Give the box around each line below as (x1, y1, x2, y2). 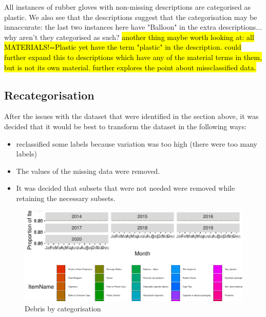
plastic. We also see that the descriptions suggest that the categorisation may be (4, 11, 257, 22)
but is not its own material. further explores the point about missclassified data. (4, 62, 256, 72)
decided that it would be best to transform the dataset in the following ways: (4, 121, 247, 131)
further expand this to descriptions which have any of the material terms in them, (4, 51, 262, 62)
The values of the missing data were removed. (16, 165, 160, 176)
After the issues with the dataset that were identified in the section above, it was (4, 111, 259, 122)
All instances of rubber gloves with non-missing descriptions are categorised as (4, 2, 251, 12)
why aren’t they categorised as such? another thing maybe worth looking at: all (4, 31, 254, 42)
